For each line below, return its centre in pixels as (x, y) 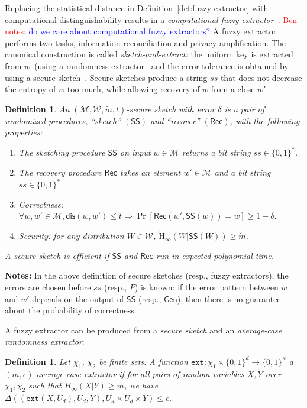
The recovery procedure (60, 172)
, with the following (265, 120)
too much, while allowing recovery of (133, 89)
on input (135, 152)
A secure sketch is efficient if (57, 255)
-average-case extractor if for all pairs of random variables (139, 373)
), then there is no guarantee (229, 298)
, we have (141, 385)
